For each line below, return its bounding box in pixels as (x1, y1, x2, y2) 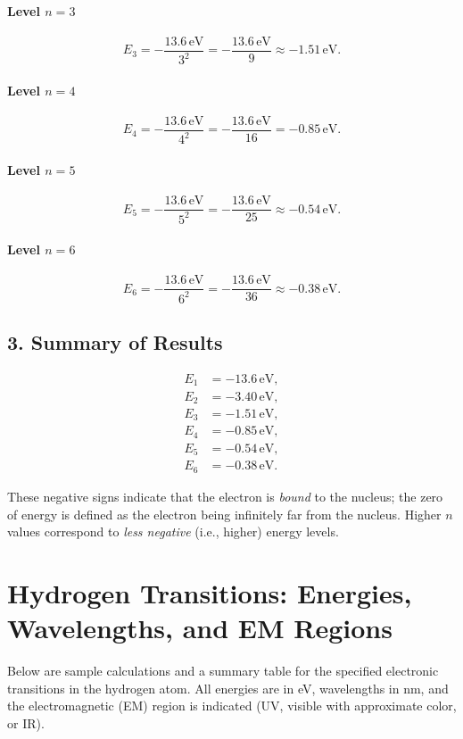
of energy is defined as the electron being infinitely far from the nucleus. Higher (7, 504, 442, 523)
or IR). (7, 713, 45, 732)
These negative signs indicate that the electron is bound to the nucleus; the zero (7, 486, 443, 505)
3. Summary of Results (7, 328, 223, 356)
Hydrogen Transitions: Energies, (7, 574, 412, 610)
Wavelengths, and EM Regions (7, 610, 393, 646)
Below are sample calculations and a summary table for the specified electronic (7, 661, 439, 680)
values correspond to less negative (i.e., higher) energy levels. (7, 522, 339, 541)
